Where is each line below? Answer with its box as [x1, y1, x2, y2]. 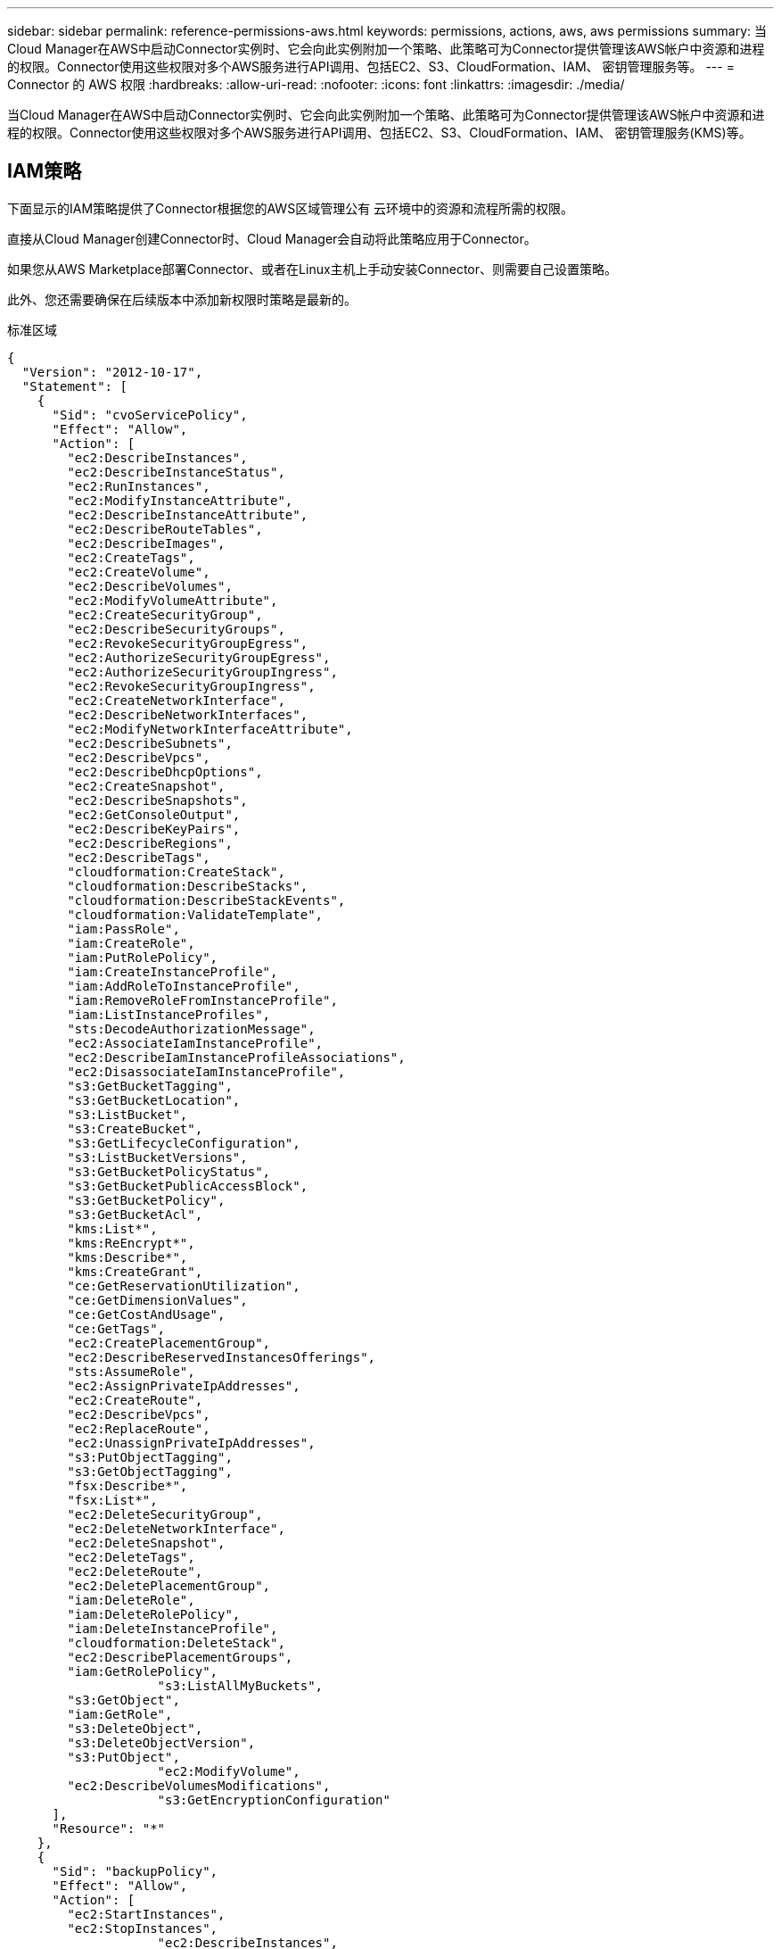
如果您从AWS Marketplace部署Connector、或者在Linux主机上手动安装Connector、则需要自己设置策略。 [7, 261, 618, 277]
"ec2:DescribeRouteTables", [67, 521, 263, 536]
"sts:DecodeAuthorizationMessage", [67, 1021, 316, 1036]
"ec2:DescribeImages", [67, 535, 226, 551]
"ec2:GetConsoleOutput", [67, 807, 241, 822]
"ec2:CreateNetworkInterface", [67, 693, 285, 708]
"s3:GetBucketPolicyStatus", [67, 1164, 271, 1179]
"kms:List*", [67, 1221, 158, 1236]
